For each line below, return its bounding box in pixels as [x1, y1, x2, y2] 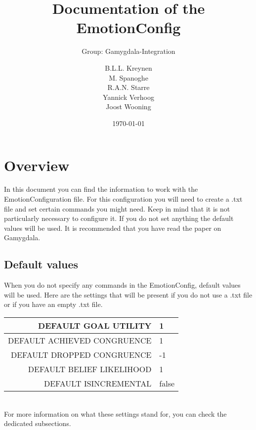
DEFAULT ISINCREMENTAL [43, 377, 152, 389]
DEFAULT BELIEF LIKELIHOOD [28, 363, 152, 375]
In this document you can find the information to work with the [4, 184, 198, 194]
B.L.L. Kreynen [105, 62, 152, 73]
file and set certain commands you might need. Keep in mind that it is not [4, 203, 230, 214]
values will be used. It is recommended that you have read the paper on [4, 222, 221, 233]
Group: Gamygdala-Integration [82, 46, 175, 56]
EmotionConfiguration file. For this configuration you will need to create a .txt [4, 194, 243, 204]
